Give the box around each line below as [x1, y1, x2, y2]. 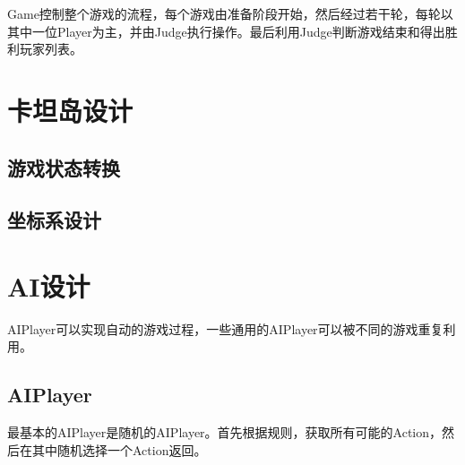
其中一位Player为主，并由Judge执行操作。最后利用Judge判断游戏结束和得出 [7, 22, 445, 40]
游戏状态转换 [7, 153, 120, 181]
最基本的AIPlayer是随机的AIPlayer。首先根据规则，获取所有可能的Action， [7, 423, 443, 442]
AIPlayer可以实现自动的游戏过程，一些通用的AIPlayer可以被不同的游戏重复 [7, 319, 443, 338]
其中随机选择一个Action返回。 [31, 440, 207, 459]
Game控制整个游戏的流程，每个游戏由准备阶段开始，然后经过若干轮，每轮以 [7, 4, 453, 22]
